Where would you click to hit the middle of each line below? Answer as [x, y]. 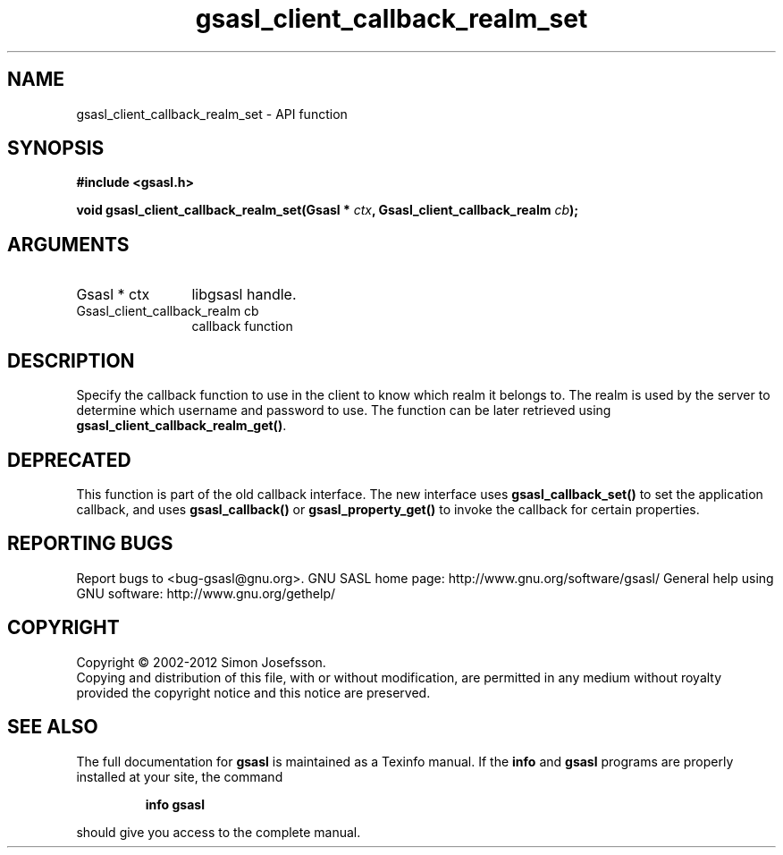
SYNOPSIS [56, 148]
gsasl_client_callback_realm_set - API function [212, 114]
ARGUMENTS [68, 244]
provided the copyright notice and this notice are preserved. [253, 692]
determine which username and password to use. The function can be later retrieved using [344, 411]
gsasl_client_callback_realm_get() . [181, 426]
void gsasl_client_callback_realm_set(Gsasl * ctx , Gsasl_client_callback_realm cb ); [328, 210]
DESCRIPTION [71, 360]
